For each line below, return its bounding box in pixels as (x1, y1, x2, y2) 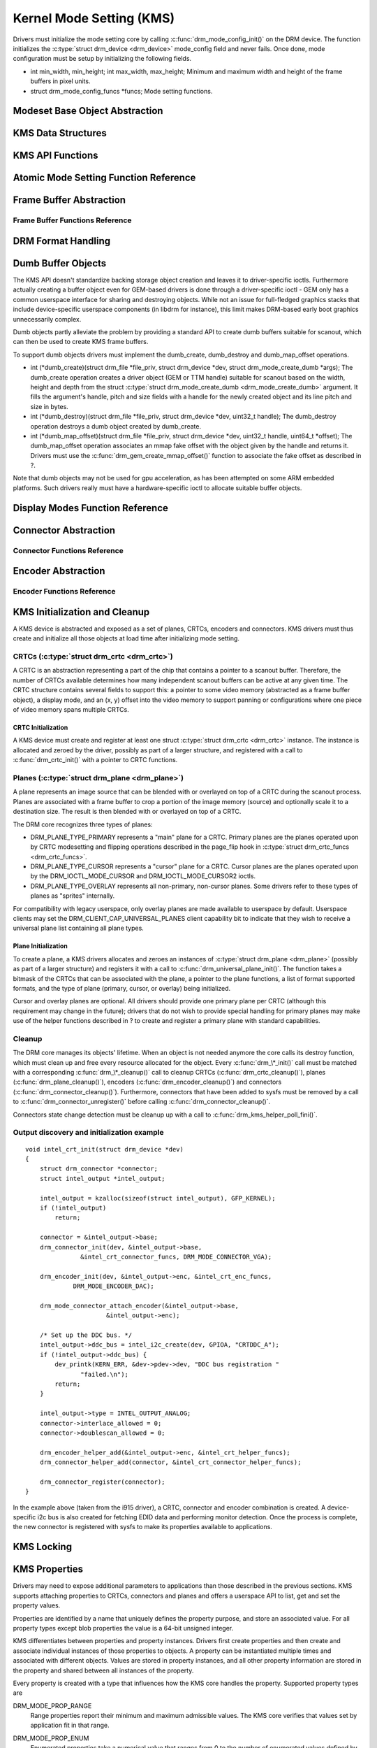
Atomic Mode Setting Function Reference (13, 172, 196, 184)
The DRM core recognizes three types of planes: (13, 820, 153, 829)
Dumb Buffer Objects (13, 257, 107, 269)
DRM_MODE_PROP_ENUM (13, 1734, 89, 1742)
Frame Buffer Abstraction (13, 194, 126, 206)
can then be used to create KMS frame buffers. (13, 338, 149, 346)
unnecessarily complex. (13, 315, 82, 323)
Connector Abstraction (13, 524, 115, 536)
